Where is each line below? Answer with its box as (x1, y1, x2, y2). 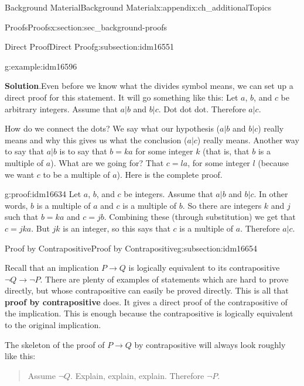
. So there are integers (182, 199, 262, 211)
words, (5, 199, 28, 211)
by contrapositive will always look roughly (134, 338, 286, 350)
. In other (254, 188, 288, 200)
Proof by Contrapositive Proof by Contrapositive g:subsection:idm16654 (5, 242, 258, 254)
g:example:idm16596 (5, 60, 77, 72)
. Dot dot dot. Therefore (158, 102, 246, 115)
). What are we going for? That (50, 156, 164, 168)
